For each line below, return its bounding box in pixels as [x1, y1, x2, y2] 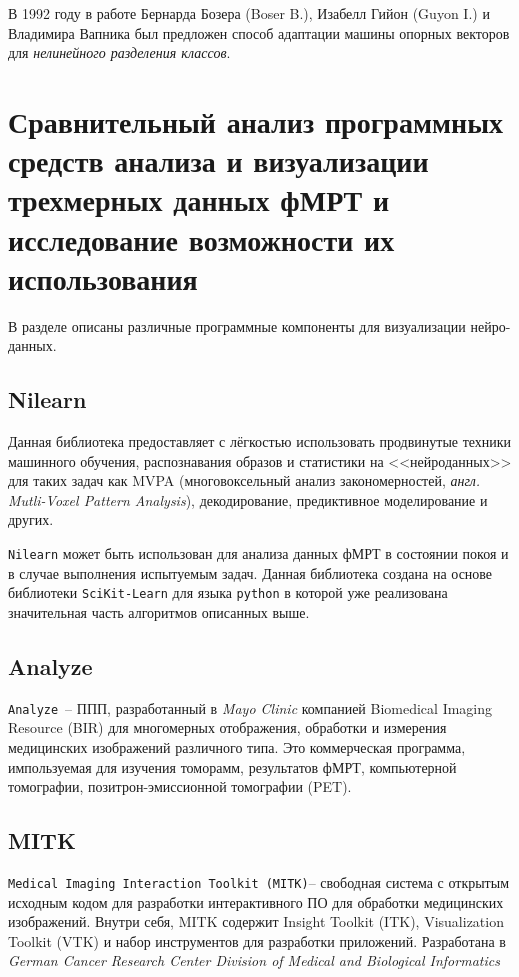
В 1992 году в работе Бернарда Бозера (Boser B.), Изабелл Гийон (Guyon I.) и [8, 3, 490, 23]
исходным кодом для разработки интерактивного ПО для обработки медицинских [8, 891, 504, 912]
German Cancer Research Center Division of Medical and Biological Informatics [8, 950, 500, 971]
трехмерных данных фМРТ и [8, 179, 390, 220]
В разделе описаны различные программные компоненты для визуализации [8, 315, 466, 336]
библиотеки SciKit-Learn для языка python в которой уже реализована [8, 582, 448, 603]
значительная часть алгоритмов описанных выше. [8, 601, 310, 622]
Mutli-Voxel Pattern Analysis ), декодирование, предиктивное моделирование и [8, 489, 488, 510]
